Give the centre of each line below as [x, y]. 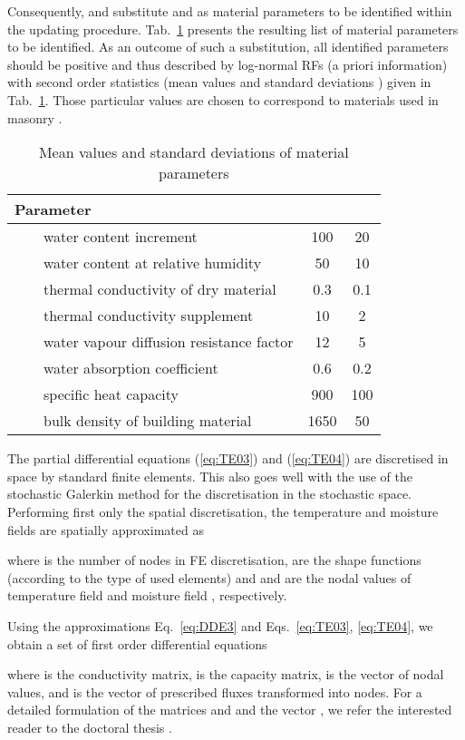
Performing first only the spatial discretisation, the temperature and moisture [223, 511]
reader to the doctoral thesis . [90, 727]
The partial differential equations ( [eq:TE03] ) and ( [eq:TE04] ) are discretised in [228, 458]
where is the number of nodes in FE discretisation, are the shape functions [214, 560]
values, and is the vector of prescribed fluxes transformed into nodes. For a [215, 691]
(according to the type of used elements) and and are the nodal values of [209, 577]
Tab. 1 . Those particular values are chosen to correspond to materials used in [223, 99]
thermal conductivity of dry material [160, 289]
